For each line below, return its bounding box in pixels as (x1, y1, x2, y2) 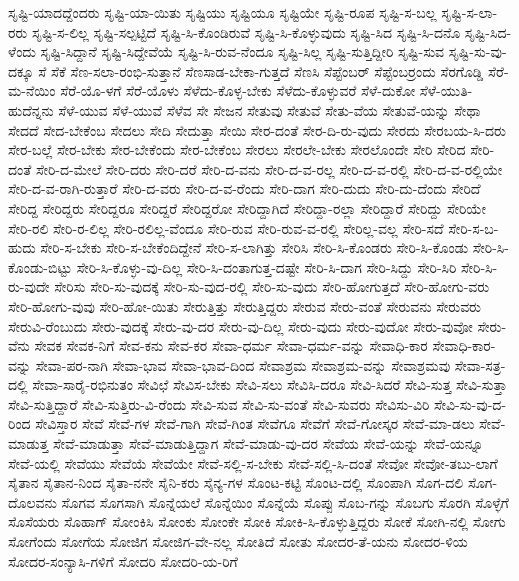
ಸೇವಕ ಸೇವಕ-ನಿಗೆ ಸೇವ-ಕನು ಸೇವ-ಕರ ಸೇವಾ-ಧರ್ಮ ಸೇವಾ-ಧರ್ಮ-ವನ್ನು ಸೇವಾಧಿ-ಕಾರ (34, 335, 428, 356)
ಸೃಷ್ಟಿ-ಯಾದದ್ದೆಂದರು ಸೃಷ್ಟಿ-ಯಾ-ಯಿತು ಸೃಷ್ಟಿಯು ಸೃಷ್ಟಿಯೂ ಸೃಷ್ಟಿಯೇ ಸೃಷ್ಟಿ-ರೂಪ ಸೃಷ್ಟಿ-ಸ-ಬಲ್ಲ (8, 2, 437, 22)
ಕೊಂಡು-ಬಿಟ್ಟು (8, 256, 73, 277)
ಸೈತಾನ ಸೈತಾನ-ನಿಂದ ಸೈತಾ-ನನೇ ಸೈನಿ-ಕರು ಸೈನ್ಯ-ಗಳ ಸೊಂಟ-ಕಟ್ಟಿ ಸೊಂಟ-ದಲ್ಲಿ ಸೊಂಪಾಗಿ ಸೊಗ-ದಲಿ (8, 472, 464, 493)
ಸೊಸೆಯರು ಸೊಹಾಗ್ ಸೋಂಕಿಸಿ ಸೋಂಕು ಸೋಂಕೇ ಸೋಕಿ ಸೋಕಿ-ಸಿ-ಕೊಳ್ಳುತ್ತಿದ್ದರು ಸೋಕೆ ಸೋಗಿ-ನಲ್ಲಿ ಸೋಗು (8, 511, 506, 532)
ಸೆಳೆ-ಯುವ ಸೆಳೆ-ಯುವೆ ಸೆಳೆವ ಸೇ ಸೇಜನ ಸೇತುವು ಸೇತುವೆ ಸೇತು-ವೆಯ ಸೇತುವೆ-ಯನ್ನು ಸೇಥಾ (58, 99, 481, 120)
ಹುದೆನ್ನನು (8, 99, 54, 120)
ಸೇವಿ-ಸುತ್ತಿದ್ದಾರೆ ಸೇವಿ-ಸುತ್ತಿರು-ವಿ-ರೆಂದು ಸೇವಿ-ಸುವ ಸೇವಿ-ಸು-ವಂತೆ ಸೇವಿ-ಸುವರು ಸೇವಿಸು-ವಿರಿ (8, 393, 430, 414)
